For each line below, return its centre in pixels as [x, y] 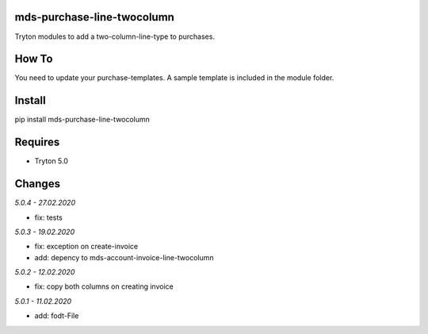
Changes [38, 184]
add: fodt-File [57, 316]
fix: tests [49, 217]
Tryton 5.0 [52, 161]
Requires [37, 142]
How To [34, 59]
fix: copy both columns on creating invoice [104, 286]
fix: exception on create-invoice [86, 247]
